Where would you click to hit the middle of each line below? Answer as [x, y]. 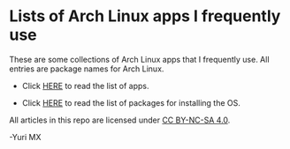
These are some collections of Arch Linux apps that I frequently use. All [139, 59]
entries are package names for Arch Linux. [87, 69]
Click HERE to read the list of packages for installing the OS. [131, 102]
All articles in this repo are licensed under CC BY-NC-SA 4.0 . [120, 120]
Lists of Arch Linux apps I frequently [145, 16]
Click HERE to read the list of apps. [85, 86]
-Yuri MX [25, 137]
